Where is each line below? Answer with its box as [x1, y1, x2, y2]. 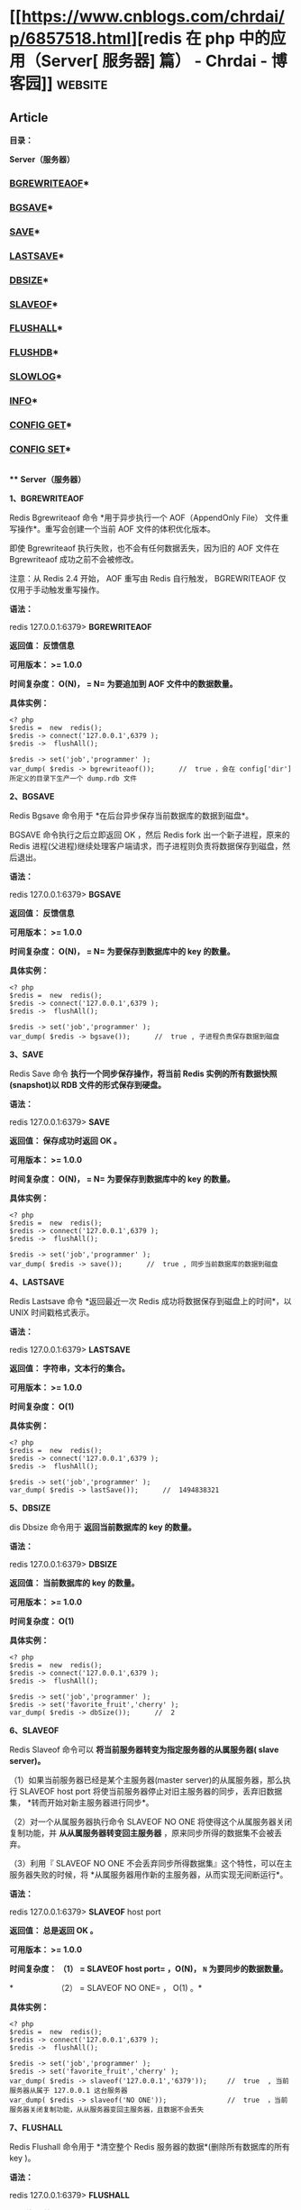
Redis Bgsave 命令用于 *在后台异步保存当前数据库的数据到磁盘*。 [9, 810, 254, 821]
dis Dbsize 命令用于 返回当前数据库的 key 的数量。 [9, 1521, 196, 1533]
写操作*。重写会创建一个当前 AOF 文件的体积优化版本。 [9, 524, 216, 534]
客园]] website [9, 74, 108, 94]
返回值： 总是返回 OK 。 [9, 1925, 98, 1936]
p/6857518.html [9, 29, 132, 49]
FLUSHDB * [9, 346, 59, 359]
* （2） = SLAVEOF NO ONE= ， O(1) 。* [9, 1983, 203, 1994]
